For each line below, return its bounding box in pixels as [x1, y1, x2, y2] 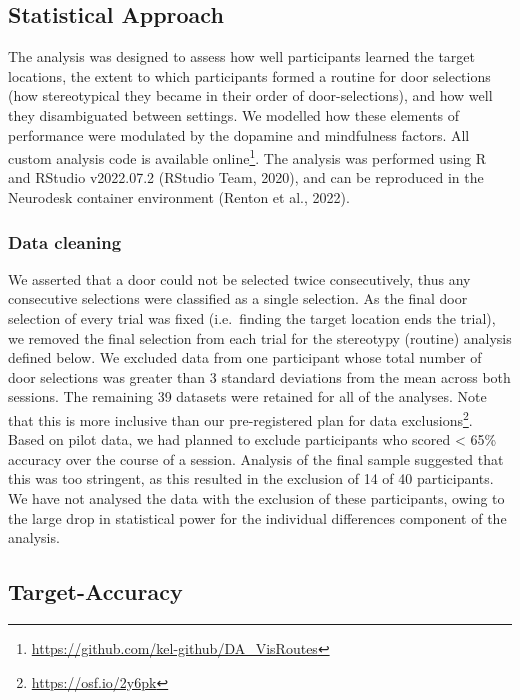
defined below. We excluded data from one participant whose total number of [8, 347, 482, 368]
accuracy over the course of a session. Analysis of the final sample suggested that [8, 448, 504, 469]
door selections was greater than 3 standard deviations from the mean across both [8, 366, 511, 387]
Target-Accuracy [8, 576, 183, 607]
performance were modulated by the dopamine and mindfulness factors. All [8, 124, 470, 145]
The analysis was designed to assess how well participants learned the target [8, 46, 476, 67]
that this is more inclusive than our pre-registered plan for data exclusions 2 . [8, 406, 473, 430]
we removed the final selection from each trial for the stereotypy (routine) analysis [8, 327, 512, 348]
